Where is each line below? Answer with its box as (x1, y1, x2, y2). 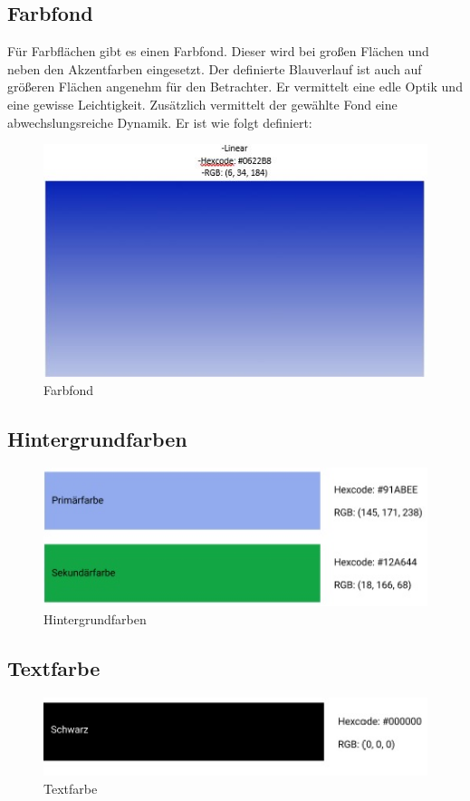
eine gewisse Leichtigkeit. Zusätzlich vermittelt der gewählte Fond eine (7, 94, 398, 113)
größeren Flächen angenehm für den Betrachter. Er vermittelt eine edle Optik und (7, 77, 463, 96)
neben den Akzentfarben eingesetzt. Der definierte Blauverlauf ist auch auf (7, 59, 422, 78)
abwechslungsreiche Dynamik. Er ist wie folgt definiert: (7, 112, 312, 131)
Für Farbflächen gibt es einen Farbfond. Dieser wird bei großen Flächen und (7, 42, 429, 61)
